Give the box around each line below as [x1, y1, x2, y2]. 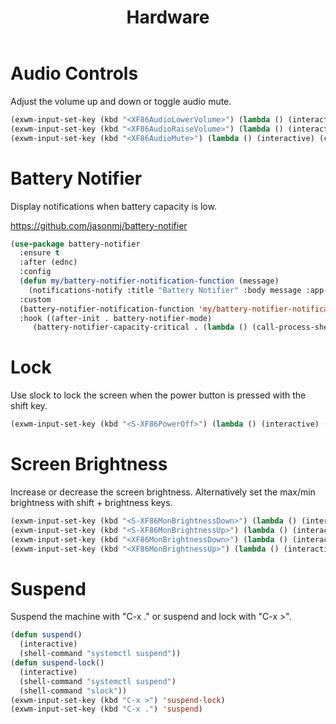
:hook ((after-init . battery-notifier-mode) [19, 313, 213, 323]
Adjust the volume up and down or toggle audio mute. [10, 95, 232, 107]
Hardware [126, 6, 210, 29]
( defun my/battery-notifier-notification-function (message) [19, 276, 280, 286]
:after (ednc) [19, 257, 78, 268]
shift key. [10, 400, 48, 412]
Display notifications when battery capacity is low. [10, 200, 217, 212]
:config [19, 267, 52, 277]
